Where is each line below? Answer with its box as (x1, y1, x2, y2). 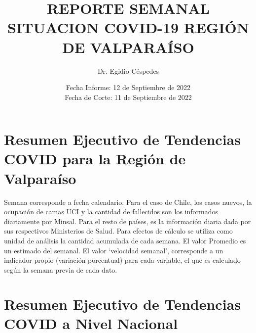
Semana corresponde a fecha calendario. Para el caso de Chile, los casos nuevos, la (4, 196, 252, 207)
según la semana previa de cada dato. (4, 264, 117, 275)
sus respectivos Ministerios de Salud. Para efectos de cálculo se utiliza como (4, 226, 233, 236)
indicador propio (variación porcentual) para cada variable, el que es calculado (4, 255, 241, 265)
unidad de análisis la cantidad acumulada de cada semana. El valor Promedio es (4, 235, 246, 245)
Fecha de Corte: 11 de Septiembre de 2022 (65, 92, 192, 102)
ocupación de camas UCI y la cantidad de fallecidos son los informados (4, 206, 219, 217)
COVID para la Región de (4, 148, 186, 169)
